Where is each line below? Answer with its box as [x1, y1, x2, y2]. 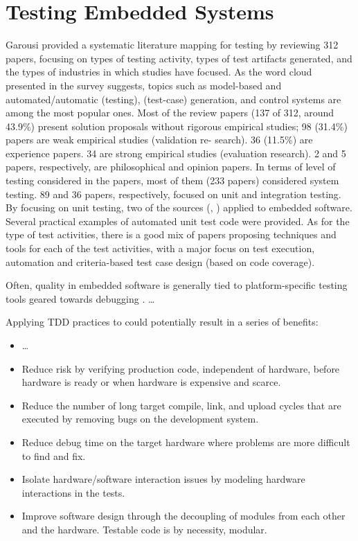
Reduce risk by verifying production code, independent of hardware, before [21, 361, 340, 375]
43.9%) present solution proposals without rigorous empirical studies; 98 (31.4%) [6, 118, 348, 133]
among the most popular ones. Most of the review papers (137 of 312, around [6, 105, 334, 120]
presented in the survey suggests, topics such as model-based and [6, 78, 282, 92]
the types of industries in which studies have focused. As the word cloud [6, 64, 312, 79]
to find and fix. [21, 448, 86, 463]
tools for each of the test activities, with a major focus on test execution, [6, 241, 315, 256]
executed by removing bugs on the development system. [21, 411, 259, 426]
